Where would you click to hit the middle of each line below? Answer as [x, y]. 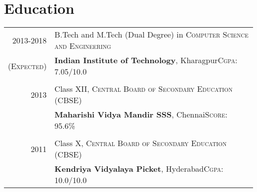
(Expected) [27, 66]
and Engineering [83, 46]
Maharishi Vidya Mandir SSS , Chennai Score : [141, 115]
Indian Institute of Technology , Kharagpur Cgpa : [146, 60]
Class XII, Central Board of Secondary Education [144, 89]
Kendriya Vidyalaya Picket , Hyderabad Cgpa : [139, 169]
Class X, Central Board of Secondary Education [141, 143]
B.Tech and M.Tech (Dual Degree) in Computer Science [151, 35]
